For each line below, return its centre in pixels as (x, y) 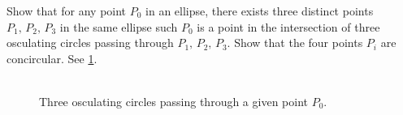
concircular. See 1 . (52, 58)
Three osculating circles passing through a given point (173, 101)
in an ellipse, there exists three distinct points (260, 11)
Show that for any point (67, 11)
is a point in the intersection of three (288, 26)
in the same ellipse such (119, 26)
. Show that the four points (295, 43)
